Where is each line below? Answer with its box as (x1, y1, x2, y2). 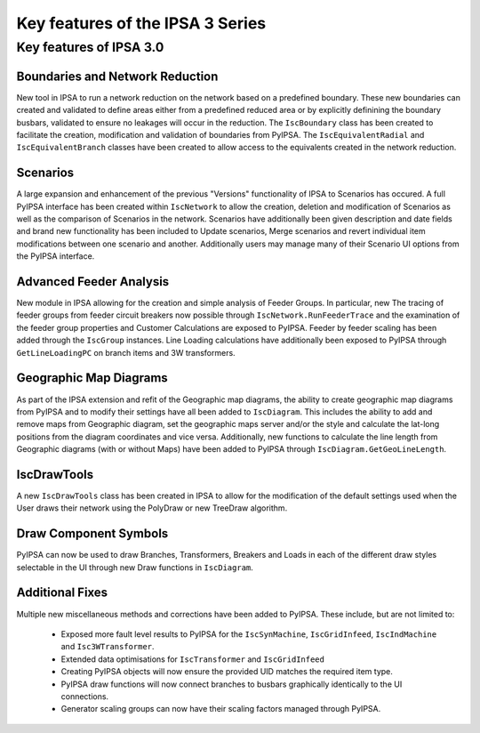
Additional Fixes (16, 585, 108, 600)
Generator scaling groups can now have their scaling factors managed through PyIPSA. (60, 704, 381, 714)
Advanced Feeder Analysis (16, 274, 170, 289)
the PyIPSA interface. (16, 251, 95, 262)
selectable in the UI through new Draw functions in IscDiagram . (16, 561, 253, 573)
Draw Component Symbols (16, 526, 169, 542)
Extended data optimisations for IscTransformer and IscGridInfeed (60, 654, 324, 665)
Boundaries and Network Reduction (16, 68, 219, 84)
